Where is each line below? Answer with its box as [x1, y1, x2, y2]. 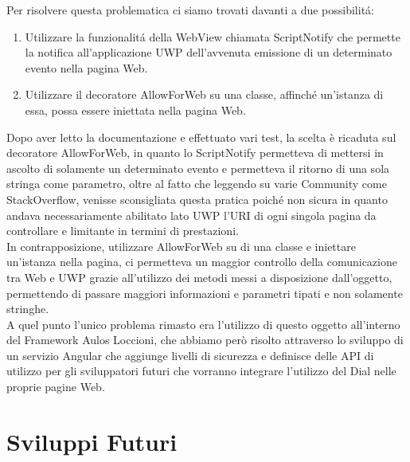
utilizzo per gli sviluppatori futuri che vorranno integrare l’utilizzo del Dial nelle [6, 362, 396, 379]
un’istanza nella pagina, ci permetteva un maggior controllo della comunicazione [6, 253, 397, 270]
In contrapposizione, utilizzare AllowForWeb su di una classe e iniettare [6, 237, 356, 254]
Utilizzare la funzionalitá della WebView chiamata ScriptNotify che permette [25, 28, 400, 45]
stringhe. [6, 300, 49, 317]
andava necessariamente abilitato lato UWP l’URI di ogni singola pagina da [6, 206, 377, 223]
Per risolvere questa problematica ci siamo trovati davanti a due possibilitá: [6, 2, 374, 18]
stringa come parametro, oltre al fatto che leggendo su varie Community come [6, 175, 387, 192]
